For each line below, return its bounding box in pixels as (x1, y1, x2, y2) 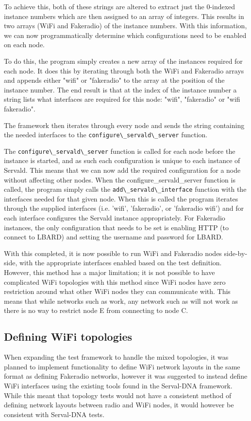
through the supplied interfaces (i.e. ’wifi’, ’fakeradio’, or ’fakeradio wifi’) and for (4, 203, 244, 213)
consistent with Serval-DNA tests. (4, 409, 105, 419)
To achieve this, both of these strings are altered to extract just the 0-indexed (4, 1, 235, 11)
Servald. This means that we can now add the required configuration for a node (4, 165, 241, 175)
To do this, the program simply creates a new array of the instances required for (4, 55, 243, 66)
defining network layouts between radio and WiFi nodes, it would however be (4, 400, 234, 410)
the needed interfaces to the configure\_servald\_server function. (4, 129, 208, 140)
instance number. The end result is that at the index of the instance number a (4, 84, 237, 94)
